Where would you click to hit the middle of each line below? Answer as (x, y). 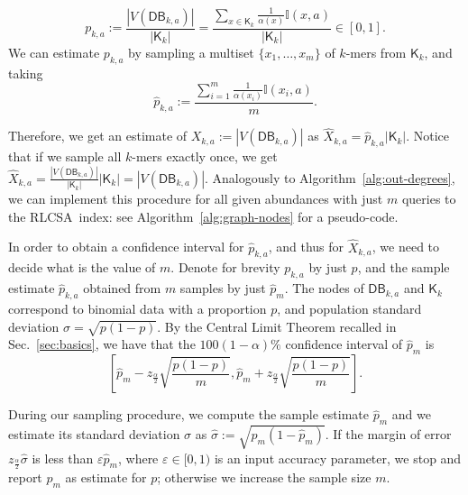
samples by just (223, 288)
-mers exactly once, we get (205, 156)
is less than (63, 458)
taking (26, 73)
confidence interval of (344, 344)
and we (411, 414)
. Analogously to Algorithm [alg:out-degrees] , (330, 177)
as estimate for (106, 477)
